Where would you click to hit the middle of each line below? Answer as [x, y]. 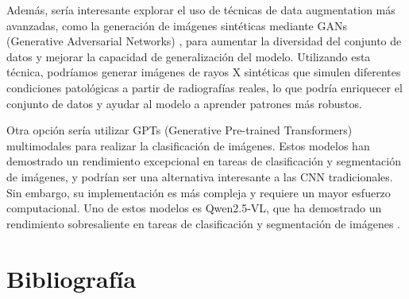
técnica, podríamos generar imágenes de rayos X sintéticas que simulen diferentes [204, 72]
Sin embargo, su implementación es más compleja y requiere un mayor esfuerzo [199, 192]
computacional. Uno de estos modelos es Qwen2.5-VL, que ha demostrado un [194, 208]
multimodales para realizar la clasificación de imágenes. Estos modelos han [188, 145]
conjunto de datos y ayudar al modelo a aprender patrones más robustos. [184, 103]
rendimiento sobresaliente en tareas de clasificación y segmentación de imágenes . [203, 223]
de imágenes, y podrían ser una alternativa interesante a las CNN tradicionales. [200, 176]
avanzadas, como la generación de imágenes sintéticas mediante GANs [177, 25]
